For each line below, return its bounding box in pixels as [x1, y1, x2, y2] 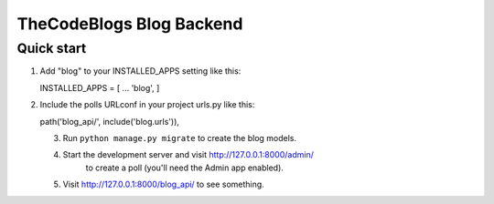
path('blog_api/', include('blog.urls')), [39, 116, 180, 127]
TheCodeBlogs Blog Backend [16, 14, 243, 34]
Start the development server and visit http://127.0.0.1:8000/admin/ [62, 149, 315, 160]
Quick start [16, 40, 87, 56]
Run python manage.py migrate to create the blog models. [62, 132, 297, 143]
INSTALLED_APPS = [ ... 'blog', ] [39, 82, 160, 93]
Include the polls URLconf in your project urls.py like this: [39, 99, 255, 110]
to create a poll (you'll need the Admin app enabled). [85, 162, 284, 173]
